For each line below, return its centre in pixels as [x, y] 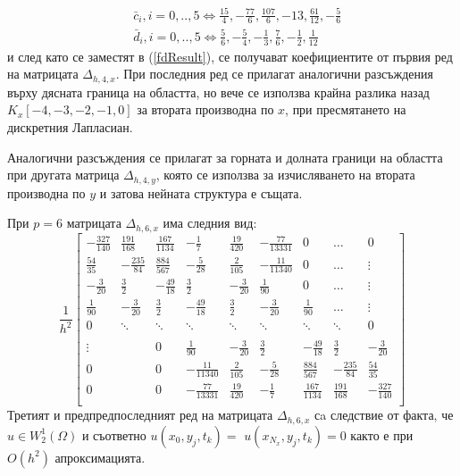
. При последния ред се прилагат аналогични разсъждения [275, 74]
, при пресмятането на [346, 109]
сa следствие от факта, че [384, 415]
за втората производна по [205, 109]
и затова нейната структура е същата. [201, 192]
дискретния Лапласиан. [70, 126]
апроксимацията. [100, 457]
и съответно [114, 434]
